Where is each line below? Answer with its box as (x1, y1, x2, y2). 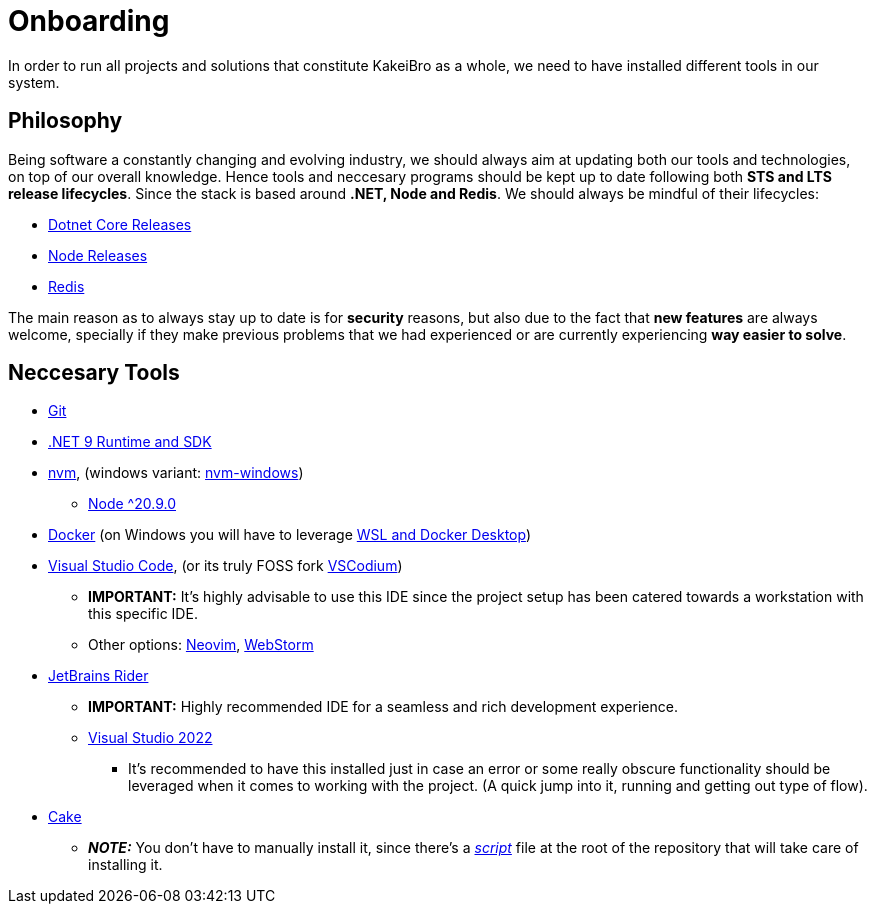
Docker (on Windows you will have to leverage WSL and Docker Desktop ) (48, 526, 532, 544)
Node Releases (48, 246, 148, 264)
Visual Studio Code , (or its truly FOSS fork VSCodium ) (48, 557, 403, 575)
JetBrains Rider (48, 667, 149, 685)
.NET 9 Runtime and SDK (48, 433, 212, 451)
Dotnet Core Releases (48, 215, 192, 233)
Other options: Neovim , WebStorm (88, 636, 314, 654)
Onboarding (8, 4, 170, 38)
